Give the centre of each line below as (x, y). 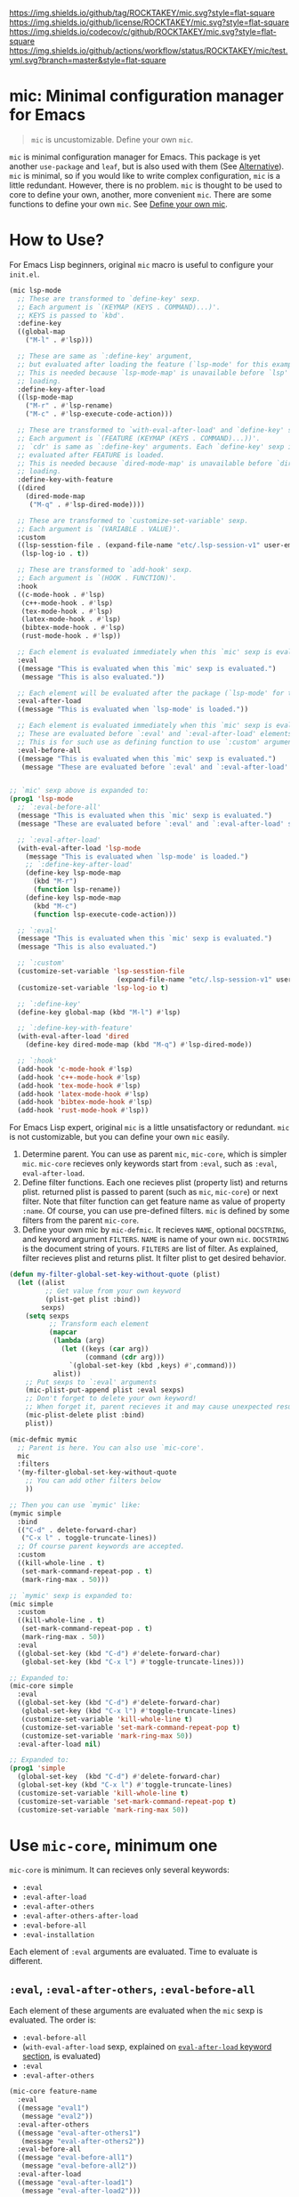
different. (26, 1961)
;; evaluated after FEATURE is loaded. (91, 455)
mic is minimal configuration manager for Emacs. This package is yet (135, 157)
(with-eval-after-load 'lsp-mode (79, 848)
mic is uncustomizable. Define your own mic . (112, 139)
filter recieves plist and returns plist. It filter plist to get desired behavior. (154, 1258)
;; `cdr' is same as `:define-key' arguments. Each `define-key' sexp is (157, 447)
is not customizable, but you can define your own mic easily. (119, 1137)
